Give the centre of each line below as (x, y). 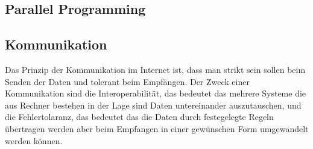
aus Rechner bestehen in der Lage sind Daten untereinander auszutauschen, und (153, 105)
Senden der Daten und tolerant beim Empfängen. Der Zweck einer (127, 81)
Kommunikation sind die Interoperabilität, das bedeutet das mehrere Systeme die (156, 93)
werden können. (34, 140)
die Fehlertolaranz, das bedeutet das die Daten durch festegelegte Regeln (139, 117)
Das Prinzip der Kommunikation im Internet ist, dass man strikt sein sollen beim (155, 69)
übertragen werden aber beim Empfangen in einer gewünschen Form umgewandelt (157, 128)
